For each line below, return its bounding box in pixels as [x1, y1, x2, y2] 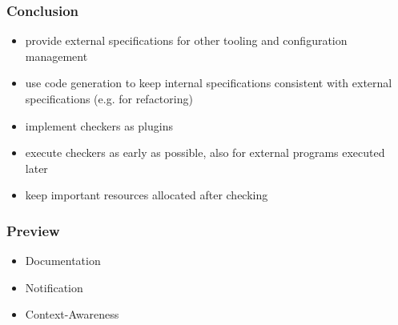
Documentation [25, 252, 101, 269]
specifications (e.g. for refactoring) [25, 90, 193, 106]
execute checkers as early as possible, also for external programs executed [25, 144, 385, 161]
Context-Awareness [25, 306, 119, 323]
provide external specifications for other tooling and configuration [25, 32, 348, 49]
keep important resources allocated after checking [25, 187, 268, 203]
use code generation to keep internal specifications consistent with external [25, 74, 392, 91]
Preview [6, 220, 60, 240]
